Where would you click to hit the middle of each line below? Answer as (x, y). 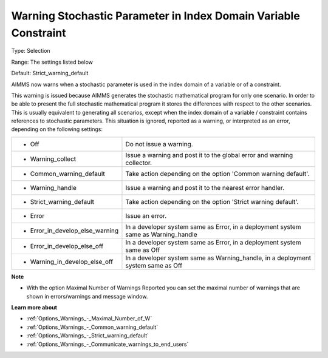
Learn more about (34, 308)
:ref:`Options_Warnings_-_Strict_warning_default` (87, 336)
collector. (138, 163)
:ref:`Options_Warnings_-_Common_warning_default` (92, 327)
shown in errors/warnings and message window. (87, 296)
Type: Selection (31, 51)
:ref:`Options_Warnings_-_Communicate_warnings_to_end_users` (108, 344)
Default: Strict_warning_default (50, 73)
